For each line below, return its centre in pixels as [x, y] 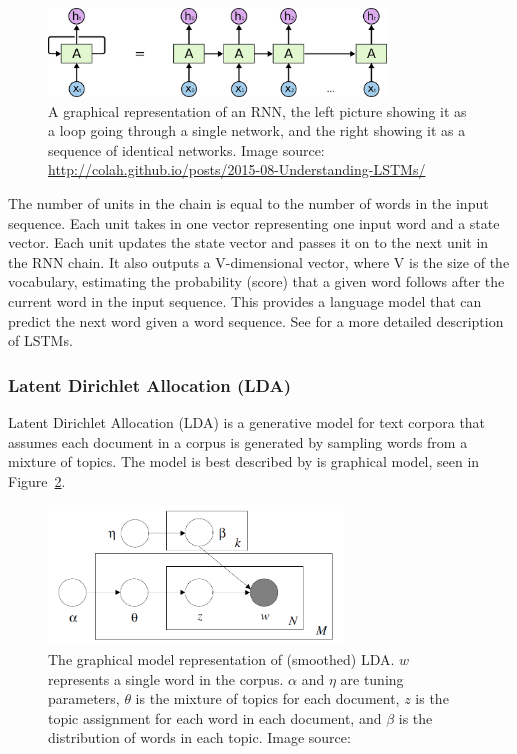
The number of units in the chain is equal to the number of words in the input [248, 203]
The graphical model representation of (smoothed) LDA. [221, 659]
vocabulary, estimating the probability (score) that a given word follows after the [256, 281]
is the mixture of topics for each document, [267, 698]
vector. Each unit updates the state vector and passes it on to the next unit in [248, 242]
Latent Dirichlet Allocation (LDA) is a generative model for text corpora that [247, 422]
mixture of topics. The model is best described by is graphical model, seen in [244, 461]
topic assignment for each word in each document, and [215, 717]
